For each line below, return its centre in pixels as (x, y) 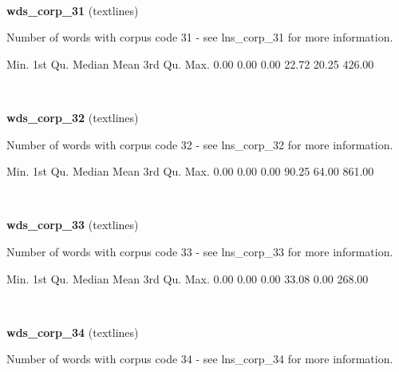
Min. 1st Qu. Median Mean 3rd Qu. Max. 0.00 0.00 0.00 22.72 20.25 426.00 (190, 63)
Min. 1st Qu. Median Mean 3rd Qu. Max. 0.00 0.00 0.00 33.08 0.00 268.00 (188, 278)
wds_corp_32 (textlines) (73, 117)
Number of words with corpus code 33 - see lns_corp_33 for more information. (200, 251)
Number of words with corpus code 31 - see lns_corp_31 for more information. (200, 37)
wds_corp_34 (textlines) (73, 332)
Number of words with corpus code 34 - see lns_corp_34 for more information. (200, 359)
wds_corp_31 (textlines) (73, 10)
